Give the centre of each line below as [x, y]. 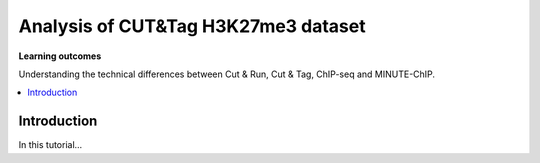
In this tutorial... [50, 145]
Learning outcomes [60, 56]
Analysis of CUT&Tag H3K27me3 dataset [192, 26]
